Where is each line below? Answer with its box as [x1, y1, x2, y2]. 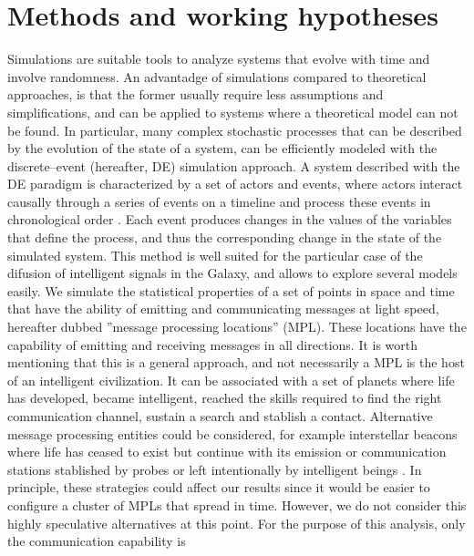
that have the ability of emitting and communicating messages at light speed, [7, 299, 439, 318]
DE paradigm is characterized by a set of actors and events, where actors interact [7, 174, 463, 193]
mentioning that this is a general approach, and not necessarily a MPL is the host [7, 353, 465, 372]
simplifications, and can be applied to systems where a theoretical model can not [7, 102, 459, 121]
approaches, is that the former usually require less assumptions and [7, 85, 384, 104]
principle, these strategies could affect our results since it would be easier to [7, 478, 430, 497]
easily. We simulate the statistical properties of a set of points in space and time [7, 281, 455, 300]
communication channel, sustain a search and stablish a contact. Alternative [7, 407, 433, 425]
